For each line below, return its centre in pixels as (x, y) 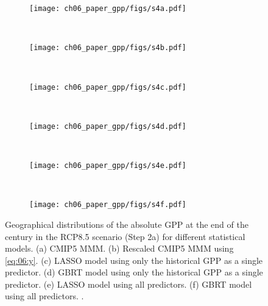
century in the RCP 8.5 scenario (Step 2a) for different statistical (125, 236)
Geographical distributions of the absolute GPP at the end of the (127, 224)
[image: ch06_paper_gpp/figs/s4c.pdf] (108, 87)
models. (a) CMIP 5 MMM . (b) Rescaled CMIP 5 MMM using (119, 248)
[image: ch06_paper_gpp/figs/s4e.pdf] (108, 166)
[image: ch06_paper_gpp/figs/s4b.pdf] (108, 48)
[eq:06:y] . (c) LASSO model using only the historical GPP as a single (134, 260)
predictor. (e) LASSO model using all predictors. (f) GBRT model (129, 284)
